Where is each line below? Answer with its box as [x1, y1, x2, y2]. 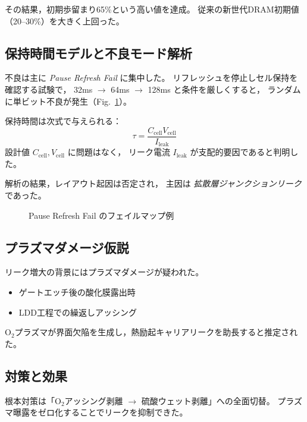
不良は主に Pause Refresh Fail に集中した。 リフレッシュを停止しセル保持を [5, 71, 298, 84]
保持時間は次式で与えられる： [5, 115, 121, 127]
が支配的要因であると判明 [190, 146, 290, 158]
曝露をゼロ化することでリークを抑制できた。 [12, 406, 188, 418]
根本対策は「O [5, 394, 61, 407]
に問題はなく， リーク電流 [67, 146, 170, 158]
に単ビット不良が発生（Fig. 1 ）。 [5, 95, 131, 107]
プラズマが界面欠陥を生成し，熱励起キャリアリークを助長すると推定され [14, 326, 298, 338]
